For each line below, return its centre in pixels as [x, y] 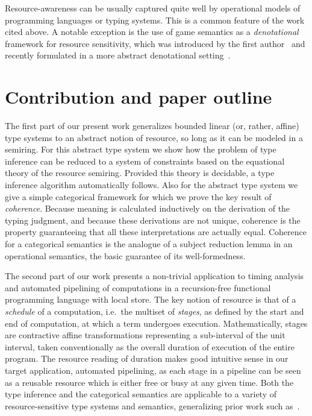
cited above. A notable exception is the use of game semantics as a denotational [152, 32]
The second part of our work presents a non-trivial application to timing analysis [154, 276]
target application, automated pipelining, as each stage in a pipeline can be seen [153, 370]
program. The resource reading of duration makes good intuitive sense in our [147, 358]
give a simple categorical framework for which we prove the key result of [138, 196]
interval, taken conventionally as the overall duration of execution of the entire [150, 346]
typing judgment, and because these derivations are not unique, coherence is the [153, 220]
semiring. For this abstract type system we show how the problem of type [141, 149]
